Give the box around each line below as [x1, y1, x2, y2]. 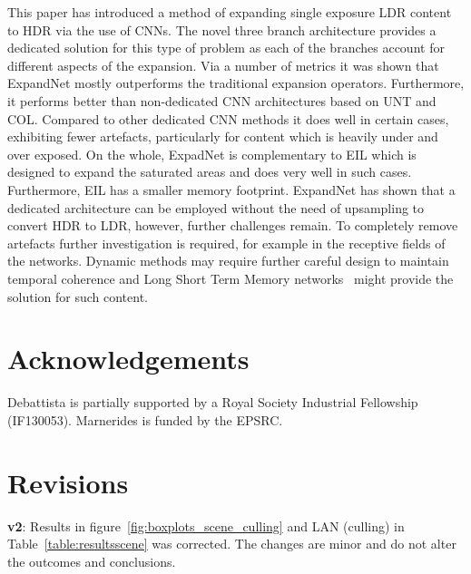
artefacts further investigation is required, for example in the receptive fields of [7, 233, 446, 252]
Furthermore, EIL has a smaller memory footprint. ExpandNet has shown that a [7, 180, 456, 199]
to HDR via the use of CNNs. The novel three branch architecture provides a [7, 20, 437, 39]
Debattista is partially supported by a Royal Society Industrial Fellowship [7, 393, 418, 412]
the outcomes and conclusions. [7, 551, 176, 570]
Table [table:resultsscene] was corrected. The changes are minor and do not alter [7, 534, 456, 553]
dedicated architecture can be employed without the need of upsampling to [7, 198, 425, 217]
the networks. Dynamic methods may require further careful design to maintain [7, 251, 449, 270]
